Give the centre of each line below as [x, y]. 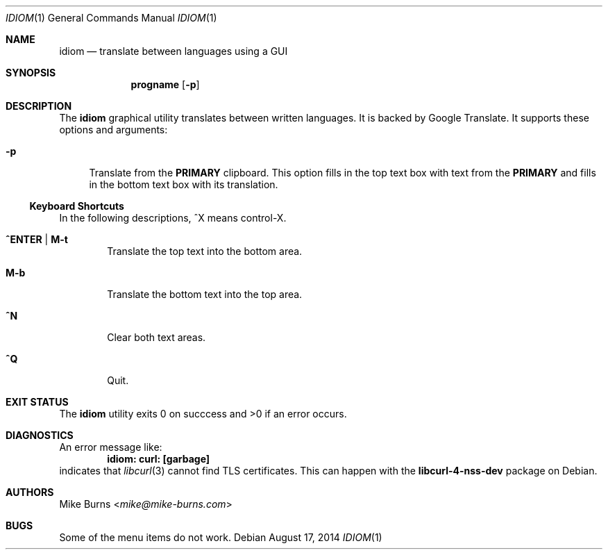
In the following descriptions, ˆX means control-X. [173, 218]
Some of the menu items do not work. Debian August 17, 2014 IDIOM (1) [221, 537]
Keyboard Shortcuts [77, 206]
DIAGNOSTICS [40, 435]
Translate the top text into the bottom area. [205, 251]
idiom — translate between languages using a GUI [174, 51]
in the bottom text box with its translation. [184, 184]
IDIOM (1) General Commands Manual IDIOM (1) [111, 18]
